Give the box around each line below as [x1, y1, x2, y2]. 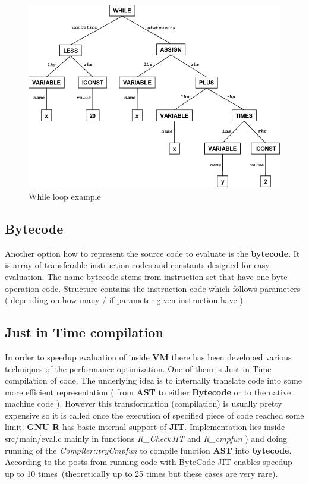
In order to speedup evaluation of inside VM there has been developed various [5, 350, 292, 363]
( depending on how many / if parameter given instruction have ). [5, 294, 245, 306]
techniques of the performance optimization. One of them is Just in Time [5, 362, 272, 375]
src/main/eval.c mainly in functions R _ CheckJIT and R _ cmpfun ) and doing [5, 432, 287, 445]
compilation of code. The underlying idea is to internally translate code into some [5, 374, 302, 386]
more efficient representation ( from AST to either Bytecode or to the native [5, 385, 291, 398]
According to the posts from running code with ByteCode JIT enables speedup [5, 455, 292, 468]
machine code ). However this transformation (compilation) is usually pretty [5, 397, 282, 410]
